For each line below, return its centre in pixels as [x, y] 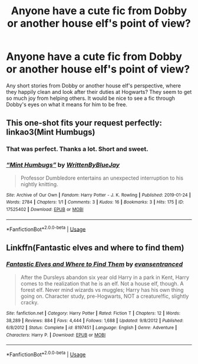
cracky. [29, 302]
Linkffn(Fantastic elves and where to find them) [95, 247]
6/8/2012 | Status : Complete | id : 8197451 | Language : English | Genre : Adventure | [92, 328]
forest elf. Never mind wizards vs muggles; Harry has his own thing [102, 290]
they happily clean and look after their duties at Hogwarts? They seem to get [99, 92]
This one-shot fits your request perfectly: [84, 123]
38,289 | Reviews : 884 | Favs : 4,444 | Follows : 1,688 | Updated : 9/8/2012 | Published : [95, 320]
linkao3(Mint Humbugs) [51, 132]
